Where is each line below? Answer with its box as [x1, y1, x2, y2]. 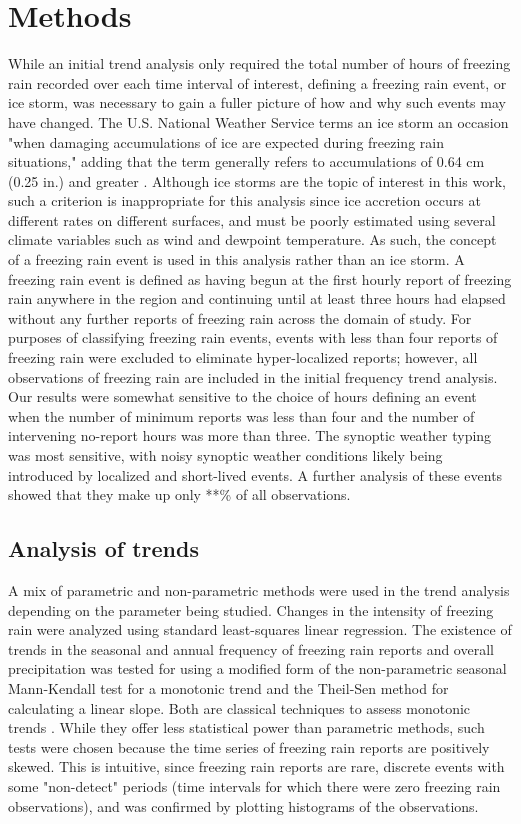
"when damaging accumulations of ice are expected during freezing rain [8, 131, 444, 152]
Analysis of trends [8, 533, 199, 564]
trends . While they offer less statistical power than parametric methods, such [8, 717, 485, 738]
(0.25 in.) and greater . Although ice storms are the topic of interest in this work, [8, 170, 506, 191]
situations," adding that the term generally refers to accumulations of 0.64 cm [8, 151, 485, 172]
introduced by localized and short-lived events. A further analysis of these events [8, 464, 503, 485]
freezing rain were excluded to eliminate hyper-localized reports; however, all [8, 347, 478, 368]
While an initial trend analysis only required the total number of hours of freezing [8, 53, 511, 74]
